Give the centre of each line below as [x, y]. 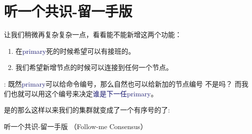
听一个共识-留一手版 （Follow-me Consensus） [76, 126]
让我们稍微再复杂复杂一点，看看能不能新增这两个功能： [93, 34]
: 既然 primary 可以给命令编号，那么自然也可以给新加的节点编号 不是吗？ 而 [123, 83]
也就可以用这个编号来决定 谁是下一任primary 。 [84, 93]
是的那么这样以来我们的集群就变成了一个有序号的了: [87, 110]
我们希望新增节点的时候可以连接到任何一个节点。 [94, 67]
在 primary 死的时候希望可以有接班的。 [75, 51]
